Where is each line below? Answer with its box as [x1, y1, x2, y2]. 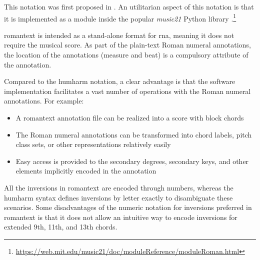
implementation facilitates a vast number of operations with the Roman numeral [4, 85, 251, 96]
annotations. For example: [4, 95, 84, 106]
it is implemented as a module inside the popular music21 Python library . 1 [4, 11, 236, 23]
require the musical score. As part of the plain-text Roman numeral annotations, [4, 39, 251, 50]
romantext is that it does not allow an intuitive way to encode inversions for [4, 211, 237, 222]
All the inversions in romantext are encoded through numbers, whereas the [4, 182, 233, 192]
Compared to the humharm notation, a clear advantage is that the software [4, 76, 235, 86]
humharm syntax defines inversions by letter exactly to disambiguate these [4, 192, 233, 202]
